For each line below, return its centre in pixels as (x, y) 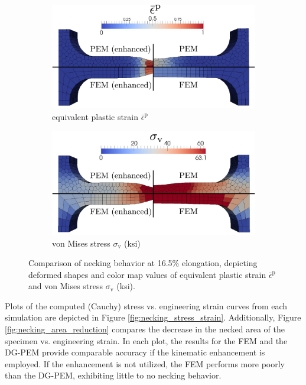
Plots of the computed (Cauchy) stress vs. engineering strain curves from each (146, 305)
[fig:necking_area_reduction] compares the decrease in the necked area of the (145, 329)
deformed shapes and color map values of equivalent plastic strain (147, 274)
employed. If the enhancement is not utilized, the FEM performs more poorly (145, 363)
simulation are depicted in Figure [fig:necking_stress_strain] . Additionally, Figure (153, 317)
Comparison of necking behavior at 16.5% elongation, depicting (143, 263)
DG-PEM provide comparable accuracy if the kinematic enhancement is (135, 352)
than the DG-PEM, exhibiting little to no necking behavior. (113, 375)
